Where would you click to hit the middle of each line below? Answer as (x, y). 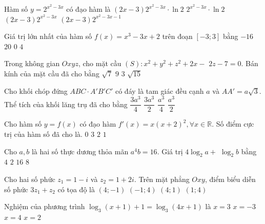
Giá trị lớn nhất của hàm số (48, 36)
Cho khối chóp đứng (36, 90)
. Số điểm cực (233, 124)
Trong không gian (32, 63)
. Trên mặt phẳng (162, 179)
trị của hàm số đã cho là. (43, 134)
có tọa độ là (76, 189)
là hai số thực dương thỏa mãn (80, 151)
